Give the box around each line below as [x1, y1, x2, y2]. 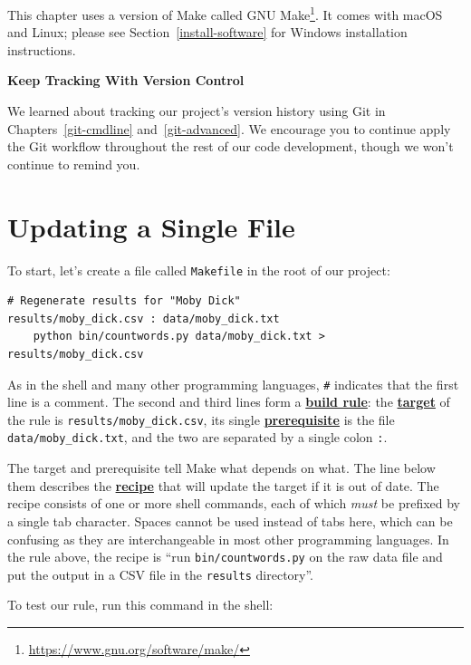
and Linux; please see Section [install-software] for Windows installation [7, 23, 408, 42]
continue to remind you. [7, 154, 140, 173]
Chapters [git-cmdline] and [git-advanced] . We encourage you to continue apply [7, 119, 451, 138]
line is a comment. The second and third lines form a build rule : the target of [7, 392, 450, 411]
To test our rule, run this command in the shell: [7, 595, 274, 614]
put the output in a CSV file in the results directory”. [7, 564, 314, 583]
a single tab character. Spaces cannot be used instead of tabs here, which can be [7, 511, 453, 530]
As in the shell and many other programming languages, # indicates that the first [7, 374, 459, 393]
